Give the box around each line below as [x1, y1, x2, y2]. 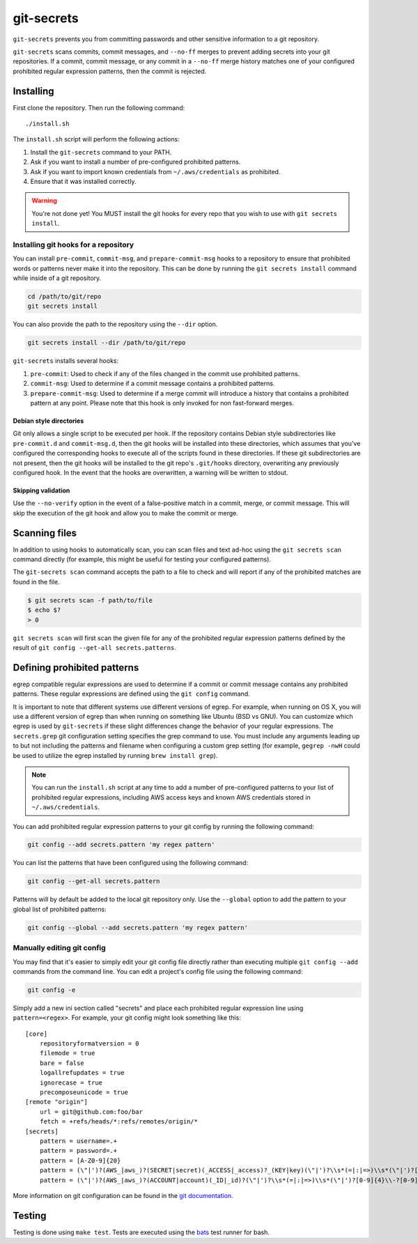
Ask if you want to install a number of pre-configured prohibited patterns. [30, 157, 241, 166]
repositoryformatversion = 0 [39, 1040, 139, 1048]
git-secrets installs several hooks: [13, 357, 118, 365]
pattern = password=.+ [39, 1146, 118, 1155]
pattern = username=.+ [39, 1137, 118, 1145]
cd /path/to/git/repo [27, 293, 102, 301]
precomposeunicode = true [39, 1089, 129, 1096]
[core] [25, 1029, 48, 1038]
